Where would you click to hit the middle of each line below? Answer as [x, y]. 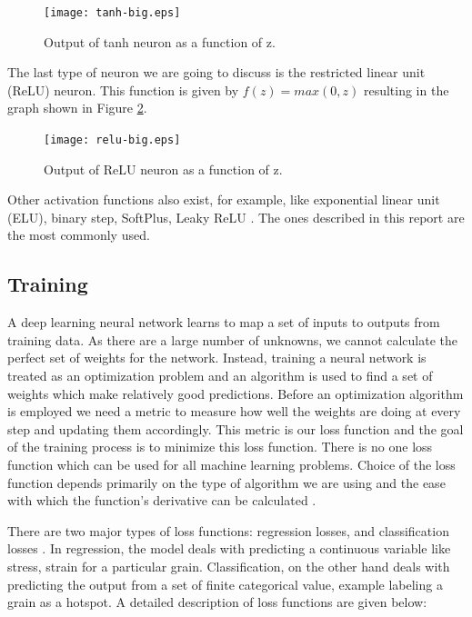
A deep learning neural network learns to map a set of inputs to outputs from [224, 322]
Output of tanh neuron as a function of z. [160, 41]
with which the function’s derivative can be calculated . [162, 500]
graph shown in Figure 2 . [77, 108]
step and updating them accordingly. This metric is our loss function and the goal [236, 428]
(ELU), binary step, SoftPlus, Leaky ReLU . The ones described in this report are [236, 217]
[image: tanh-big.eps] [112, 13]
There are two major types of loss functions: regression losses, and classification [228, 530]
